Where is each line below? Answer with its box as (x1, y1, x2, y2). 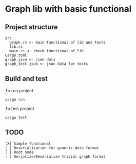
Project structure (5, 23, 58, 31)
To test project (5, 105, 34, 111)
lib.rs (9, 44, 23, 49)
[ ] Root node (5, 150, 34, 155)
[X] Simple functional (5, 141, 51, 146)
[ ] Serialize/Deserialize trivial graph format (5, 154, 106, 159)
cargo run (5, 97, 25, 102)
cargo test (5, 115, 27, 120)
